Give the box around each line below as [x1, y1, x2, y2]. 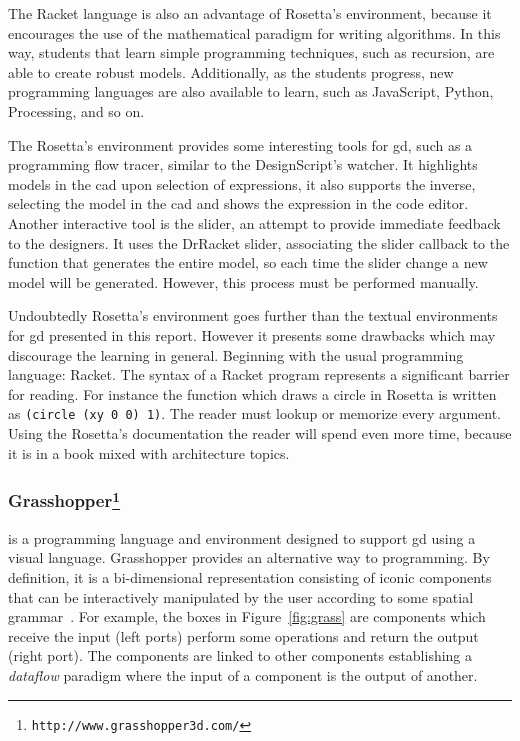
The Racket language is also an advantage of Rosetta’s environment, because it [8, 3, 492, 23]
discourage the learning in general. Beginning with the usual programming [8, 344, 464, 365]
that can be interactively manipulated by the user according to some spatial [8, 586, 474, 607]
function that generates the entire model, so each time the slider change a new [8, 252, 488, 273]
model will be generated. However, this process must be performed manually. [8, 271, 479, 292]
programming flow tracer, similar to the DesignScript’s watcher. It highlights [8, 154, 478, 175]
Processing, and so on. [8, 100, 145, 121]
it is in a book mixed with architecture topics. [8, 442, 290, 463]
